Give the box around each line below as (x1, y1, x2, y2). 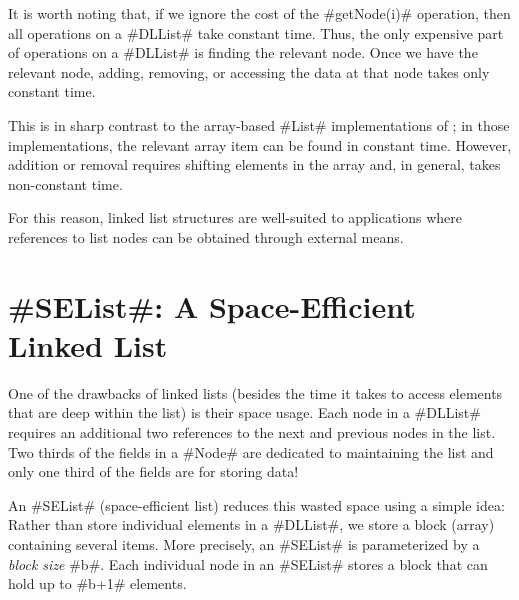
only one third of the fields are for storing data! (8, 461, 299, 482)
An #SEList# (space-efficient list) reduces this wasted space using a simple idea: (8, 494, 505, 515)
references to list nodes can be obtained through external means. (8, 226, 404, 247)
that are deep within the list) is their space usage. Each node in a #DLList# (8, 402, 481, 423)
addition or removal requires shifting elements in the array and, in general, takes (8, 154, 501, 175)
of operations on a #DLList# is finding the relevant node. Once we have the (8, 42, 478, 63)
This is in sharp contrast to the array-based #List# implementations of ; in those (8, 114, 510, 135)
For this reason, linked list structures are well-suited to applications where (8, 207, 463, 228)
